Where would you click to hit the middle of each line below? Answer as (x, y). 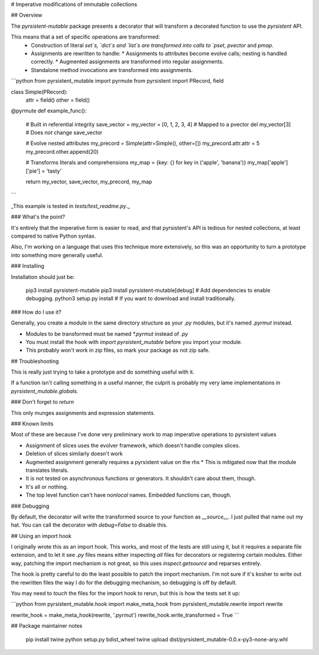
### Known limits (32, 424)
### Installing (27, 266)
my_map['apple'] (268, 163)
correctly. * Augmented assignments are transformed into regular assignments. (127, 61)
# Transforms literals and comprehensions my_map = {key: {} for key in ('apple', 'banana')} (136, 163)
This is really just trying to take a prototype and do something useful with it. (103, 372)
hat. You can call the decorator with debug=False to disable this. (89, 525)
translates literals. (47, 470)
